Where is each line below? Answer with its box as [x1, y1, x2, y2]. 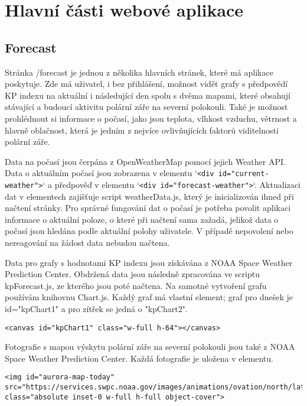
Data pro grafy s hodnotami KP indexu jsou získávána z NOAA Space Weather [5, 256, 293, 268]
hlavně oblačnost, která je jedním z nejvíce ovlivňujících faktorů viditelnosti [5, 124, 279, 136]
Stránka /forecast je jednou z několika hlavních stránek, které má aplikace [5, 66, 273, 78]
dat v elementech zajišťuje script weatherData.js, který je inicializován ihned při [5, 190, 294, 202]
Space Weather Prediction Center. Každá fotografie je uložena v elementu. [5, 352, 273, 364]
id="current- [218, 170, 269, 178]
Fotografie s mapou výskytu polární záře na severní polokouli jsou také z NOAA [5, 340, 295, 353]
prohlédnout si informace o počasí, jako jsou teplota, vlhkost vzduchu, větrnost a [5, 112, 297, 124]
